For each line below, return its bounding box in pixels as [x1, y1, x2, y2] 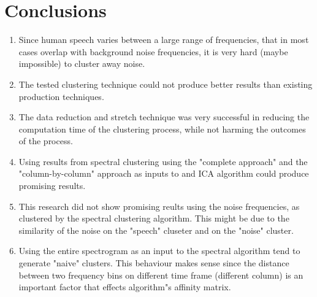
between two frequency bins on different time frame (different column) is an [18, 268, 304, 281]
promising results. [18, 179, 86, 192]
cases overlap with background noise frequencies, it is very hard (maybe [18, 45, 288, 58]
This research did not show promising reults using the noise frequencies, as [18, 199, 300, 212]
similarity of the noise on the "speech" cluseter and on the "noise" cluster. [18, 223, 294, 236]
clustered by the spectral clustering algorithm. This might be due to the [18, 212, 289, 225]
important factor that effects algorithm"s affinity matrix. [18, 280, 231, 293]
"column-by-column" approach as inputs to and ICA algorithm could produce [18, 167, 309, 180]
